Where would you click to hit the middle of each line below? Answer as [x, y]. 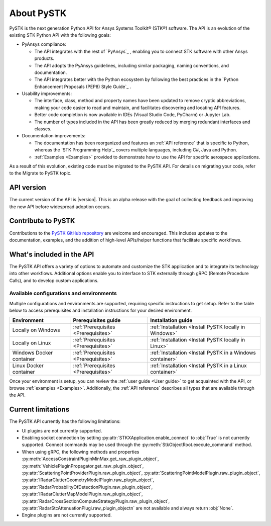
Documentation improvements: [54, 136]
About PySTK [38, 13]
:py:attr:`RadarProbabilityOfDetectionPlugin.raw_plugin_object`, [87, 487]
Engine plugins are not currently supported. [67, 515]
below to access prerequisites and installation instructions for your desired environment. [101, 311]
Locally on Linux [32, 343]
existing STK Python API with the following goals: [60, 35]
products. [44, 58]
